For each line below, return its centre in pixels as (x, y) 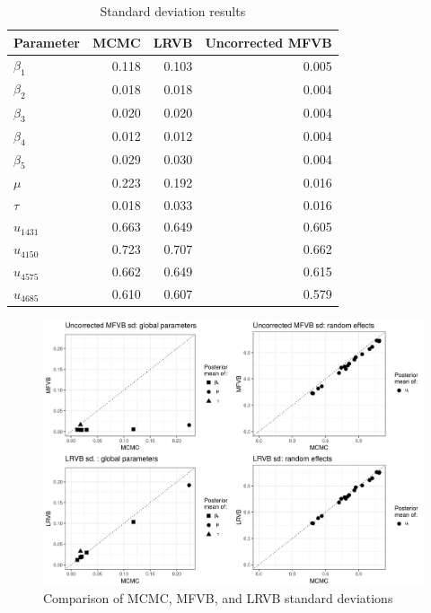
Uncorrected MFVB (268, 42)
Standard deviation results (173, 11)
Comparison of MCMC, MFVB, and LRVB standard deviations (218, 598)
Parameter (47, 42)
